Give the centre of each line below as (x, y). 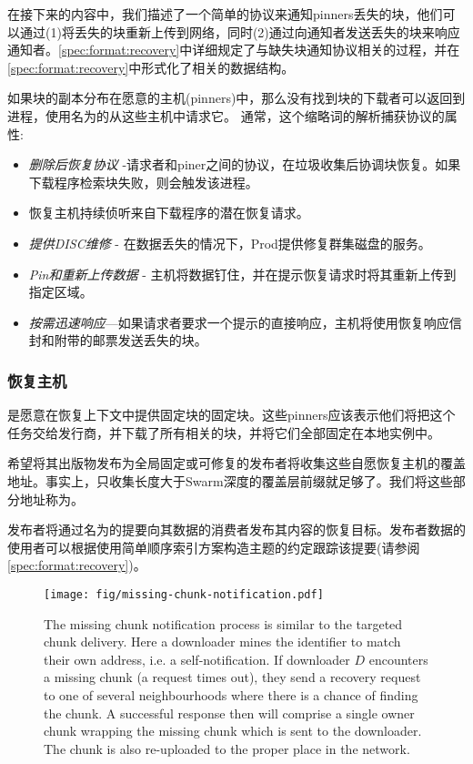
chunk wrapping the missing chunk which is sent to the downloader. (233, 731)
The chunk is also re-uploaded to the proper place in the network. (227, 748)
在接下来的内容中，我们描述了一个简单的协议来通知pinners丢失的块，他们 (225, 14)
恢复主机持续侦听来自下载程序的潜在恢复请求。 (169, 213)
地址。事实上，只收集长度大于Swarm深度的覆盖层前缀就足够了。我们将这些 (230, 480)
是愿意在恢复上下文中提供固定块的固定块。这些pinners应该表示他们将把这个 (231, 415)
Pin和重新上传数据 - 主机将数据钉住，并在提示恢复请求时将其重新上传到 (242, 274)
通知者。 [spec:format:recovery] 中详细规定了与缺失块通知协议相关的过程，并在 (234, 50)
